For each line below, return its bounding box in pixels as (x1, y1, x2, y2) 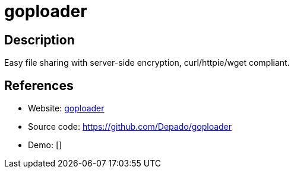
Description (4, 32, 75, 47)
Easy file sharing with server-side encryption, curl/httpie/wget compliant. (4, 57, 290, 68)
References (4, 78, 74, 93)
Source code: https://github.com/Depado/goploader (28, 121, 232, 132)
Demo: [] (28, 140, 62, 150)
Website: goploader (28, 103, 105, 114)
